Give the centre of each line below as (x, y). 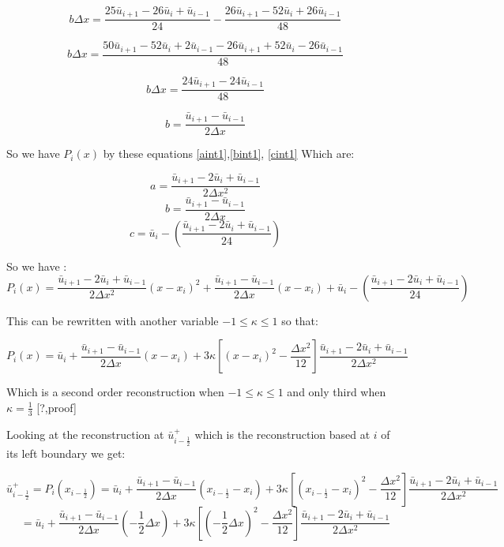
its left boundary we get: (66, 453)
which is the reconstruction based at (282, 434)
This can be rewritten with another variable (113, 320)
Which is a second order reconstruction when (115, 392)
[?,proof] (56, 407)
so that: (300, 320)
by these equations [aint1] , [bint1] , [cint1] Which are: (229, 154)
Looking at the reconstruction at (85, 434)
